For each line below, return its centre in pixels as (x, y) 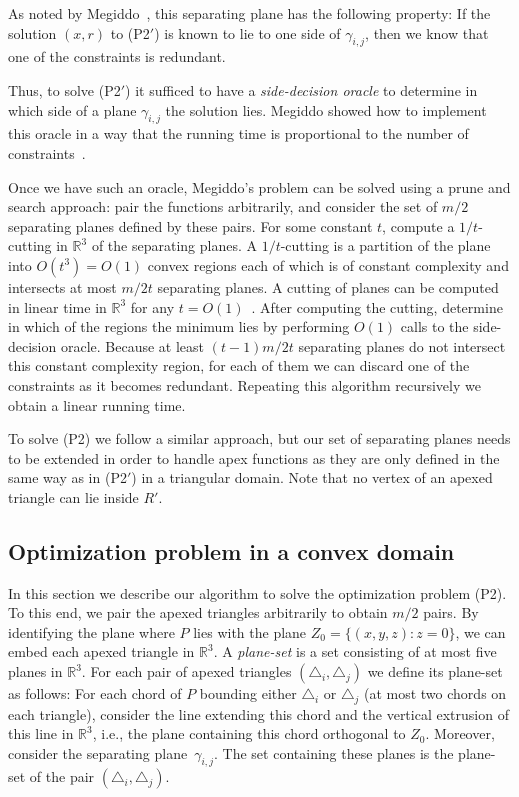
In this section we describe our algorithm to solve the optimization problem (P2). (257, 592)
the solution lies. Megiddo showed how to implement (326, 109)
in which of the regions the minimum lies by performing (179, 326)
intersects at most (62, 286)
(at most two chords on (435, 693)
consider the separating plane (98, 752)
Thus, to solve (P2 (64, 89)
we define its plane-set (435, 671)
